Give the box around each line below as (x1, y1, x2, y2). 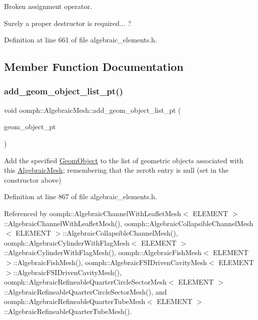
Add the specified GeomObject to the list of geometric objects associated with (4, 155, 243, 165)
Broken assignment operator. (4, 1, 92, 11)
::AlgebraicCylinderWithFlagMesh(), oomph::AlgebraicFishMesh (4, 247, 201, 258)
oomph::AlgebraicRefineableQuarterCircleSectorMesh (4, 277, 167, 287)
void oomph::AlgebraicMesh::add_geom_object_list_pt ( (4, 104, 181, 115)
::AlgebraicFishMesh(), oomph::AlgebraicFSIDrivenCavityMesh (13, 257, 207, 267)
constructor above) (4, 174, 61, 185)
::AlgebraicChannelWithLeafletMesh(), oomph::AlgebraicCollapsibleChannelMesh (4, 218, 253, 228)
